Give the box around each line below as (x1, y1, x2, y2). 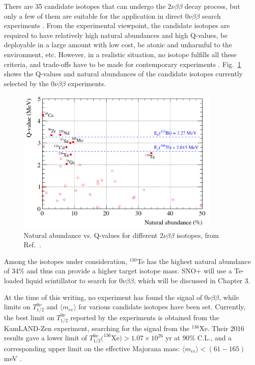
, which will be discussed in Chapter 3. (134, 275, 250, 285)
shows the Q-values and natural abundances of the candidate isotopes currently (4, 68, 243, 79)
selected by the (4, 78, 49, 88)
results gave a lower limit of (4, 332, 87, 343)
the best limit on (4, 312, 55, 322)
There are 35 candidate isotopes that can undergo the (4, 1, 166, 11)
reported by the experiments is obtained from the (70, 312, 219, 322)
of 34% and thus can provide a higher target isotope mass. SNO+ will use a (4, 265, 232, 276)
